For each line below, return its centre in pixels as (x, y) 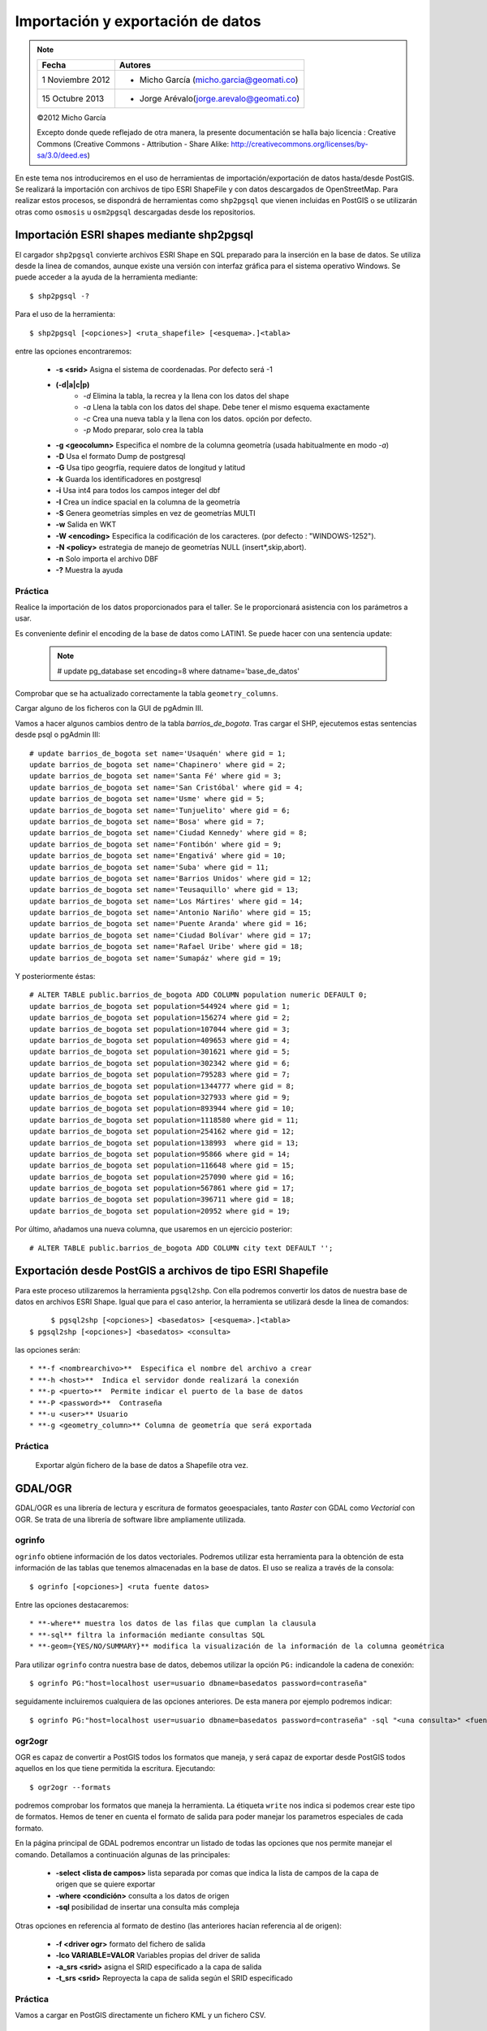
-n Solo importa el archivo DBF (107, 559)
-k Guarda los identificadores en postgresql (129, 479)
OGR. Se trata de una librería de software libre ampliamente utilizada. (131, 1519)
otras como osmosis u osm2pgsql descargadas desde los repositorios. (135, 212)
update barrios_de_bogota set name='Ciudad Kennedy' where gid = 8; (168, 833)
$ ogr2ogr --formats (70, 1787)
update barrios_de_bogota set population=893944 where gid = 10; (162, 1109)
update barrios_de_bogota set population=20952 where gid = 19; (160, 1211)
